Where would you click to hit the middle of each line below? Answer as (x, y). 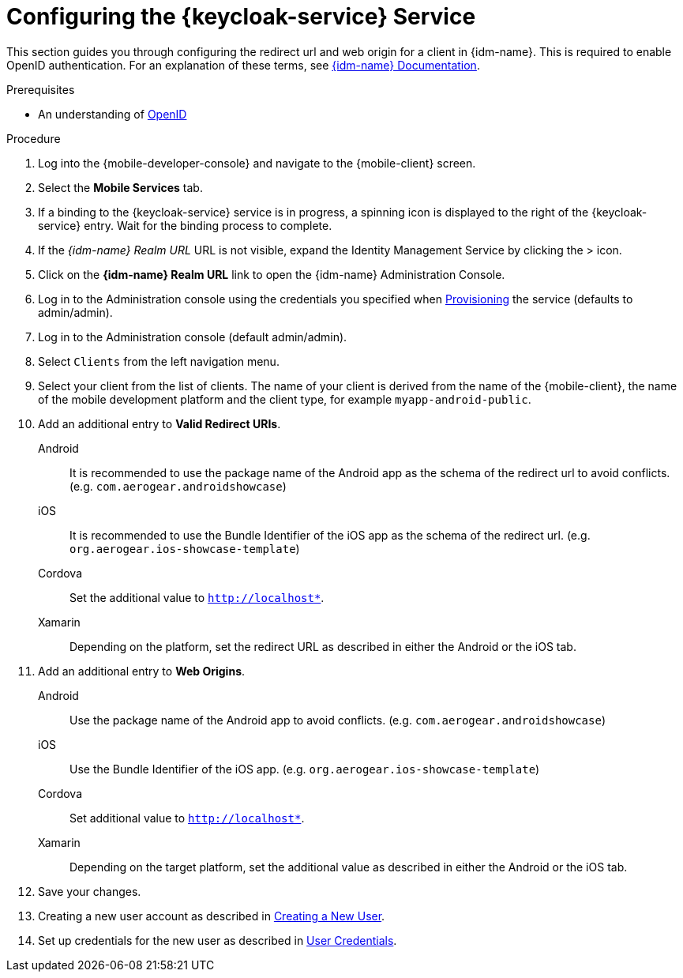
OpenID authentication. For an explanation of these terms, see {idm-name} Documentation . (243, 65)
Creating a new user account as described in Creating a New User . (212, 916)
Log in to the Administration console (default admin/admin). (193, 337)
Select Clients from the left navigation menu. (159, 361)
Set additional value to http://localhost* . (187, 818)
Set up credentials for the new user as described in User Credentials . (218, 940)
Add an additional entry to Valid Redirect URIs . (159, 423)
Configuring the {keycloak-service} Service (241, 17)
